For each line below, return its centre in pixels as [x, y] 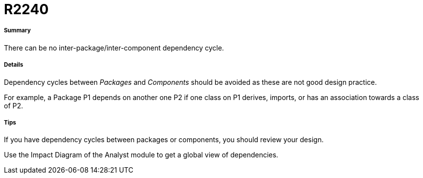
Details [14, 65]
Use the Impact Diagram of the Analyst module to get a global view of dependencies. [141, 155]
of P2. [14, 105]
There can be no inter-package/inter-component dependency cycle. [114, 48]
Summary [17, 31]
